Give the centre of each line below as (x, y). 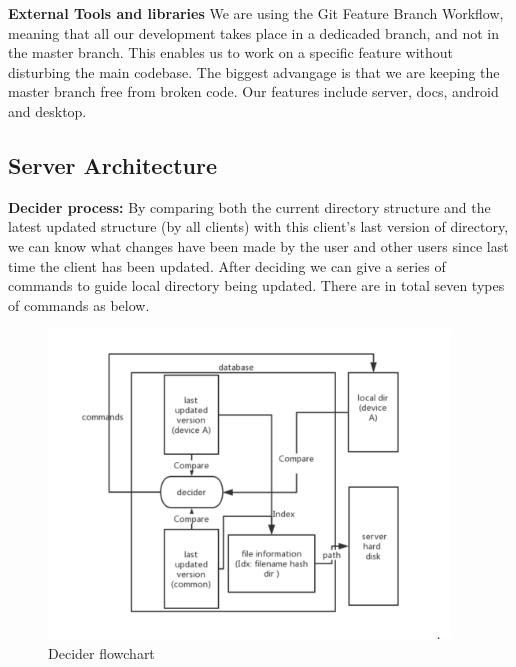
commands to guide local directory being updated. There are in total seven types (256, 285)
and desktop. (47, 110)
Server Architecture (112, 164)
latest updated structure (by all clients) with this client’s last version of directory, (258, 226)
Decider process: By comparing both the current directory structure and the (249, 206)
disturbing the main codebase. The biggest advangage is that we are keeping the (254, 71)
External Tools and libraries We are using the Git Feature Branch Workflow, (256, 13)
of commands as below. (79, 304)
